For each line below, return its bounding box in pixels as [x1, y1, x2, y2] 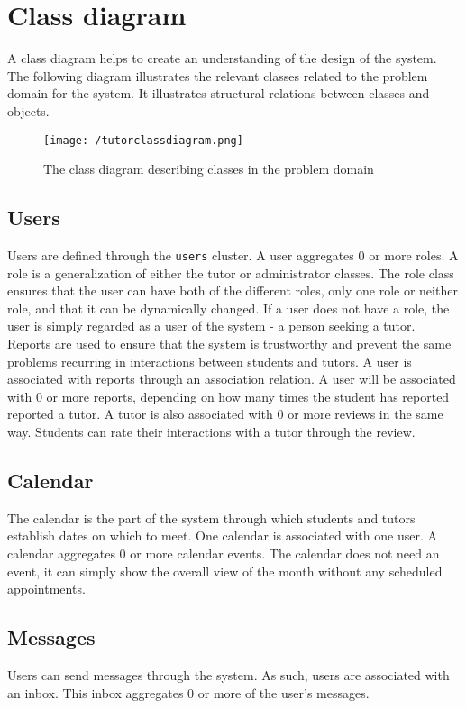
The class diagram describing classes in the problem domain [43, 159, 374, 178]
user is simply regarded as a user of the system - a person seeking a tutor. [7, 316, 416, 335]
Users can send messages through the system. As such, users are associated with [7, 665, 450, 684]
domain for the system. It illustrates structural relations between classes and [7, 84, 430, 103]
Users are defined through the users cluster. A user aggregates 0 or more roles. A [7, 245, 459, 264]
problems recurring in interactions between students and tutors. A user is [7, 351, 412, 370]
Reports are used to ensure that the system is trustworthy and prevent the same [7, 333, 452, 352]
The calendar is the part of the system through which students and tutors [7, 508, 416, 527]
